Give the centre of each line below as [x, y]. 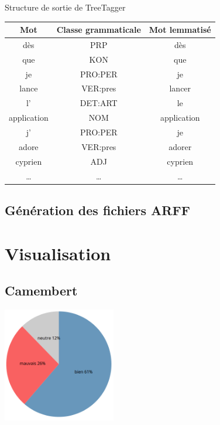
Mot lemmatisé [180, 30]
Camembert [41, 290]
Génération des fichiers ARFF [97, 210]
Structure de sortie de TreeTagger [65, 7]
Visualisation [58, 253]
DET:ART [99, 103]
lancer [180, 88]
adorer [180, 146]
